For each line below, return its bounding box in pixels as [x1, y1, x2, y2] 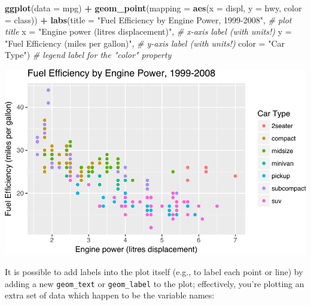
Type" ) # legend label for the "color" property [5, 48, 172, 61]
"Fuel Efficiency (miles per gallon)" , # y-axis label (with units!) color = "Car [5, 36, 285, 49]
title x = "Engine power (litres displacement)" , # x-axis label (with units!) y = [5, 25, 292, 38]
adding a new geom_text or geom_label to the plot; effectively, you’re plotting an [5, 277, 304, 289]
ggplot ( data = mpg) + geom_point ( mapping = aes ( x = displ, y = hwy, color [5, 2, 302, 14]
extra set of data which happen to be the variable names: [5, 289, 215, 301]
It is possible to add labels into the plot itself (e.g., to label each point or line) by [5, 265, 303, 277]
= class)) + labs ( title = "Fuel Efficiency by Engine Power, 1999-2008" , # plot [5, 13, 292, 26]
